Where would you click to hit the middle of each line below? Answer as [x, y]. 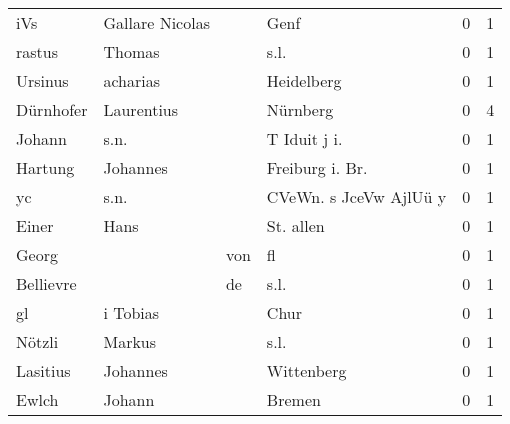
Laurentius [141, 109]
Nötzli [37, 341]
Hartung [45, 167]
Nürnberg [300, 109]
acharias [132, 80]
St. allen [295, 225]
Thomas [131, 51]
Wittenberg [306, 370]
